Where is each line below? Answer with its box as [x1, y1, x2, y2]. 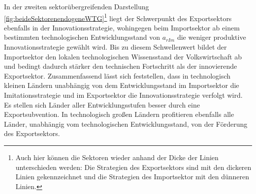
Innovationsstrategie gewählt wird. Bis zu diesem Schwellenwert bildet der [4, 42, 227, 52]
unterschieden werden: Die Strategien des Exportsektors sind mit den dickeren [15, 162, 252, 172]
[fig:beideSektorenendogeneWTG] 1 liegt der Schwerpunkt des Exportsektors [4, 11, 232, 23]
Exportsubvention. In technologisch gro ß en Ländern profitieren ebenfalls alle [4, 109, 234, 119]
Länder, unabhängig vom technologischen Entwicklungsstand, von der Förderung [4, 118, 248, 129]
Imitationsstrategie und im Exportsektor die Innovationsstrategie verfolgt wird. [4, 90, 243, 100]
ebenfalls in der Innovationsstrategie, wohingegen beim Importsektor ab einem [4, 22, 240, 32]
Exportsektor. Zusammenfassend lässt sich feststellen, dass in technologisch [4, 70, 231, 81]
